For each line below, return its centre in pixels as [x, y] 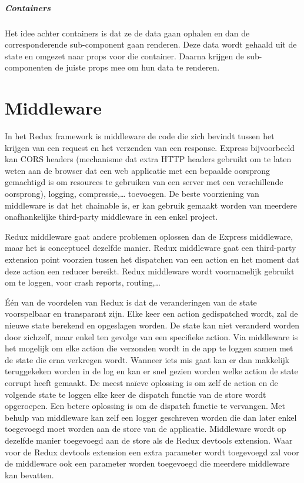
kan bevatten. [29, 474]
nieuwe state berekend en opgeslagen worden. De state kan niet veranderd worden [152, 325]
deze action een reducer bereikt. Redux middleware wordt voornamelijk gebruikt [150, 271]
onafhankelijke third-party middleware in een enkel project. [111, 217]
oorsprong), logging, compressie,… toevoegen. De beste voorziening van [132, 194]
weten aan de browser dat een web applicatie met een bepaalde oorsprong [137, 170]
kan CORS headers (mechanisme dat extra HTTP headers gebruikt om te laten [148, 159]
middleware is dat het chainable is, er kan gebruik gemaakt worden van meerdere [151, 205]
